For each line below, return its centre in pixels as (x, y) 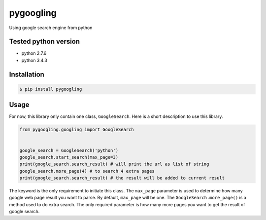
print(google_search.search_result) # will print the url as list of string (114, 164)
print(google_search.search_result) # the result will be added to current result (122, 178)
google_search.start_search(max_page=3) (69, 157)
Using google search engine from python (51, 28)
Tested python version (45, 42)
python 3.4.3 (34, 60)
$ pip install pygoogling (51, 89)
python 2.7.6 (34, 53)
